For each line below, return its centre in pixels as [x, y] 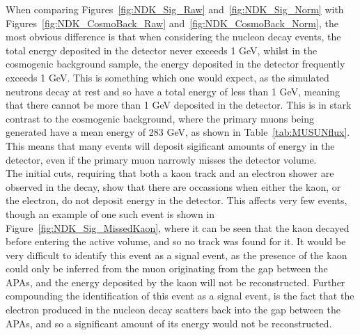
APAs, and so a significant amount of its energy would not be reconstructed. [169, 323]
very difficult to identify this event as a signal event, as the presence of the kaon [177, 255]
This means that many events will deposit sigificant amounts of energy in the [170, 145]
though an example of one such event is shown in [110, 213]
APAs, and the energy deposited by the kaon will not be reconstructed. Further [175, 282]
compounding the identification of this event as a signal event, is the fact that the [180, 296]
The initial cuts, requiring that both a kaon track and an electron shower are [170, 173]
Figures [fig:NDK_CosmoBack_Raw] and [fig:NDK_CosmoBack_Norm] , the [172, 23]
